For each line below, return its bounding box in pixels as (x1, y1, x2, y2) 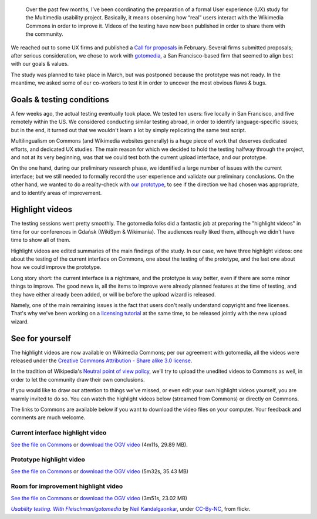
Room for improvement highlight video (11, 482, 123, 490)
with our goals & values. (11, 60, 69, 68)
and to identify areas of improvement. (11, 189, 102, 196)
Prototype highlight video (11, 456, 85, 464)
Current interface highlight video (11, 429, 107, 437)
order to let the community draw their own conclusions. (11, 376, 145, 383)
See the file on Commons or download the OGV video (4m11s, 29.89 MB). (11, 441, 188, 448)
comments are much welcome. (11, 414, 86, 421)
